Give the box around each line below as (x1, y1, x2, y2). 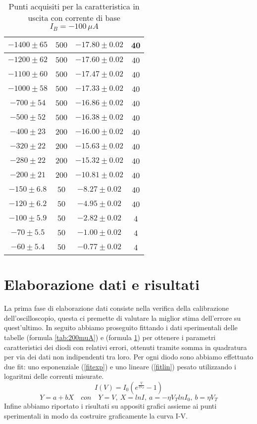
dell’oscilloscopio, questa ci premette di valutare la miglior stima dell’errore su (4, 312, 241, 323)
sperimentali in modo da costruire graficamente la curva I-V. (4, 410, 188, 421)
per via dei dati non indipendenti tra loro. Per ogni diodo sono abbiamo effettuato (4, 352, 254, 362)
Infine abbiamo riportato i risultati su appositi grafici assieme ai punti (4, 401, 217, 411)
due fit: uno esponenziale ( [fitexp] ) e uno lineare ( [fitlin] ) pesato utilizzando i (4, 361, 236, 371)
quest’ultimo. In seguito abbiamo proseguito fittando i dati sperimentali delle (4, 322, 238, 333)
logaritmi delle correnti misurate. (4, 371, 104, 381)
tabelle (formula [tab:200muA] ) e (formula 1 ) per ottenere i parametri (4, 332, 216, 342)
